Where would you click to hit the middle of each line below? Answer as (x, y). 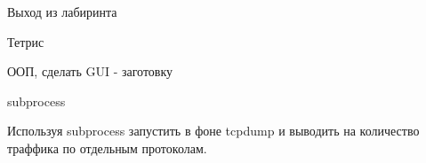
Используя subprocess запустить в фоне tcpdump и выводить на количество (213, 131)
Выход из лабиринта (62, 12)
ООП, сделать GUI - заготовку (90, 71)
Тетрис (26, 41)
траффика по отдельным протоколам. (107, 147)
